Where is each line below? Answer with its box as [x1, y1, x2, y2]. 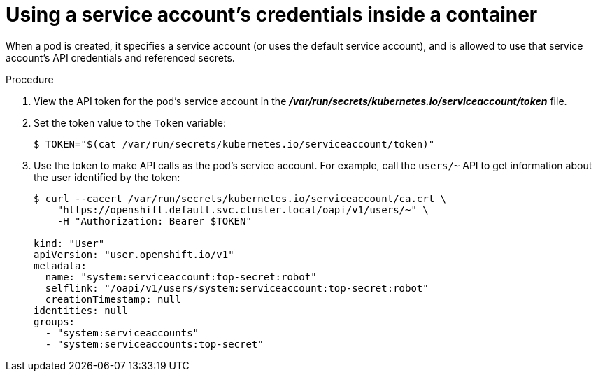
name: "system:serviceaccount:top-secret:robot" [45, 271, 317, 283]
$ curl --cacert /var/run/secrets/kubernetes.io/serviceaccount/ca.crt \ [34, 192, 447, 204]
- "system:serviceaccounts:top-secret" [45, 338, 264, 350]
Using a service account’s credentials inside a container [6, 3, 538, 27]
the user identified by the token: [34, 171, 180, 183]
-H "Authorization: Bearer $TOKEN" [57, 215, 252, 227]
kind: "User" [34, 237, 105, 249]
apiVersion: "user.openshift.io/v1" [34, 248, 234, 260]
